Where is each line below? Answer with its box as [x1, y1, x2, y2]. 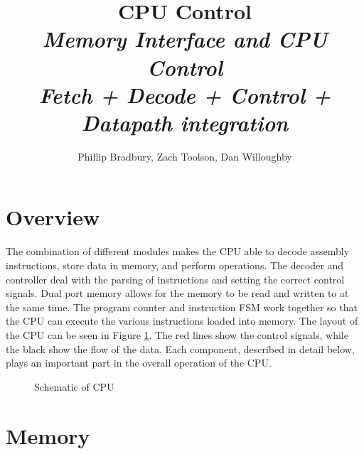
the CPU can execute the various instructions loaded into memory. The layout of [6, 313, 358, 328]
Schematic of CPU [34, 379, 114, 394]
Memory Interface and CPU [42, 24, 328, 54]
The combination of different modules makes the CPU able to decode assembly [6, 244, 350, 259]
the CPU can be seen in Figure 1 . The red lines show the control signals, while [6, 327, 348, 342]
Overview [6, 202, 100, 232]
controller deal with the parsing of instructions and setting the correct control [6, 271, 345, 286]
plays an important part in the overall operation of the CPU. [6, 355, 272, 370]
